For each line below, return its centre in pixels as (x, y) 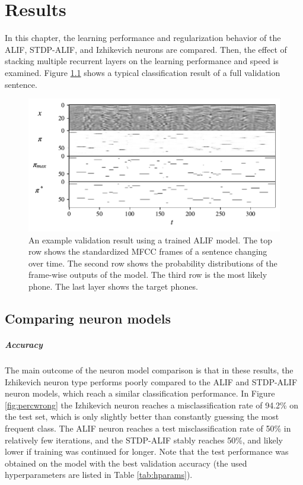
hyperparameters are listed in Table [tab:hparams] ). (99, 475)
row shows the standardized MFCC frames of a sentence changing (148, 251)
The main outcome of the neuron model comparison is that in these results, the (149, 370)
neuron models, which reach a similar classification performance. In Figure (140, 393)
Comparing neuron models (88, 318)
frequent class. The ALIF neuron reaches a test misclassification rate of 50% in (148, 428)
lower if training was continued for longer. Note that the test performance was (147, 451)
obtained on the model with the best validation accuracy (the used (126, 463)
